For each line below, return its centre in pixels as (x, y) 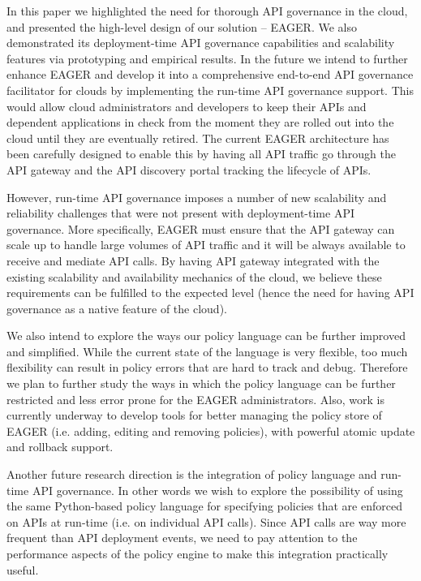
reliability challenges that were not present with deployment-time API (181, 213)
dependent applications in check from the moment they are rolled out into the (200, 122)
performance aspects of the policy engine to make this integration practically (198, 553)
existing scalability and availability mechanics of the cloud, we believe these (194, 276)
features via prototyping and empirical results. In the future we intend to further (207, 58)
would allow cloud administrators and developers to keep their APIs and (187, 106)
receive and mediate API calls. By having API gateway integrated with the (193, 260)
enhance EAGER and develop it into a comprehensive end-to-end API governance (210, 74)
